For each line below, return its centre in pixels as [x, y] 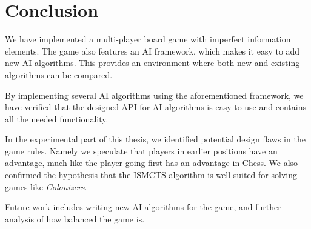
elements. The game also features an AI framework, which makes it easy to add [152, 51]
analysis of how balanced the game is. [75, 218]
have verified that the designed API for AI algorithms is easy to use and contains [155, 107]
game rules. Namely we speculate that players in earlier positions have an [141, 151]
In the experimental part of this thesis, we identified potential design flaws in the [155, 139]
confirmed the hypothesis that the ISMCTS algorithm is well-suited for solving [151, 175]
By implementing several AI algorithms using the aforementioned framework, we [154, 95]
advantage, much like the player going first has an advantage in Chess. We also [152, 163]
